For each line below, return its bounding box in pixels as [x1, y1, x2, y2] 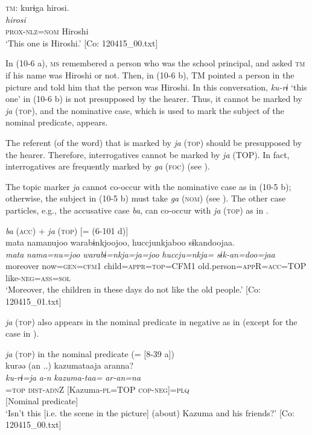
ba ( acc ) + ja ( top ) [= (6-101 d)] [5, 224, 129, 237]
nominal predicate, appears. [5, 116, 108, 129]
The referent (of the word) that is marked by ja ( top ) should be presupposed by [5, 136, 302, 148]
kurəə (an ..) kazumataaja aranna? [5, 359, 134, 372]
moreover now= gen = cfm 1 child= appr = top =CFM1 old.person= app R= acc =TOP [5, 259, 307, 272]
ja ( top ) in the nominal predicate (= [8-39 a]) [5, 347, 174, 360]
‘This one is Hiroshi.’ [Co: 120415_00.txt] [5, 36, 158, 49]
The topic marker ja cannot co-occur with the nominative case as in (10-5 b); [5, 180, 291, 192]
